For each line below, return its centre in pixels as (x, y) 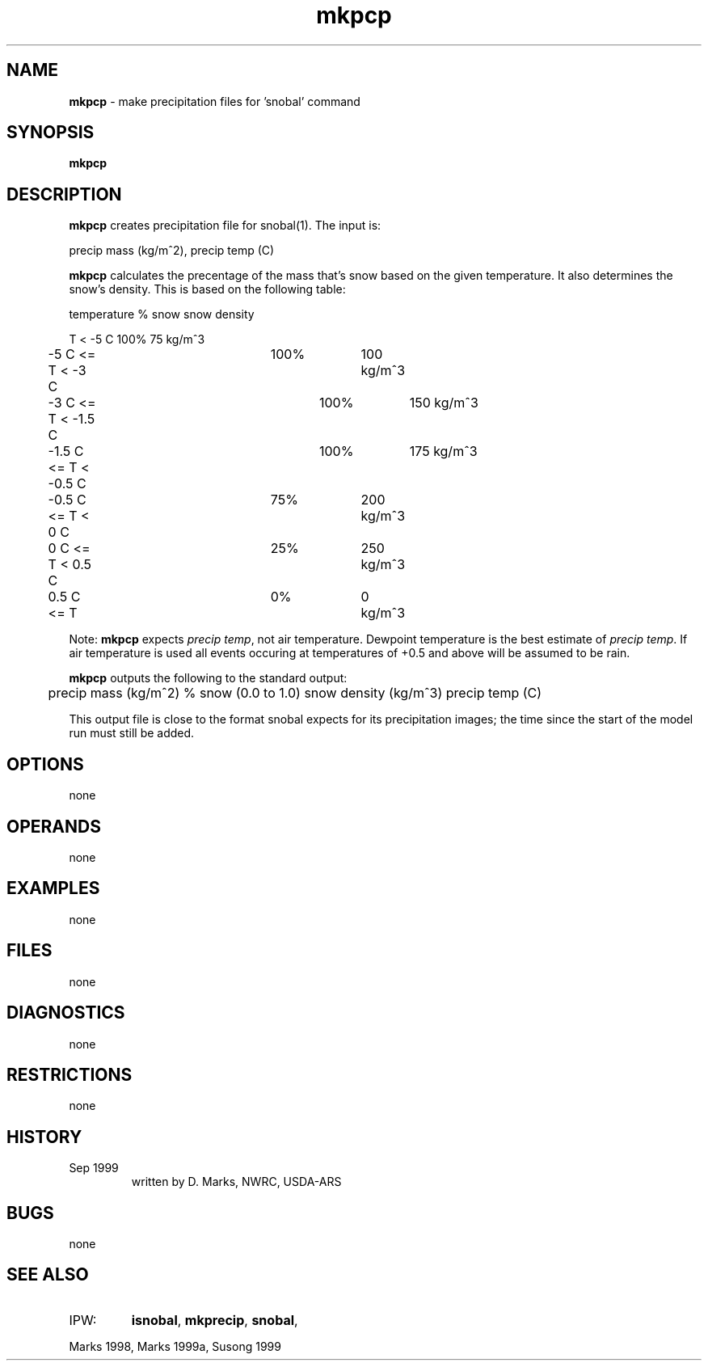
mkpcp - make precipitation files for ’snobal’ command (215, 101)
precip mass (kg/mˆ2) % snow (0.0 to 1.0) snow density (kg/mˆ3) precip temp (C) (295, 693)
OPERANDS (54, 826)
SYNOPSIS (51, 133)
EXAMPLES (53, 888)
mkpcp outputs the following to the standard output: (208, 678)
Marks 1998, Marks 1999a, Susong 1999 (175, 1346)
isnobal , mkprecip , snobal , (215, 1320)
